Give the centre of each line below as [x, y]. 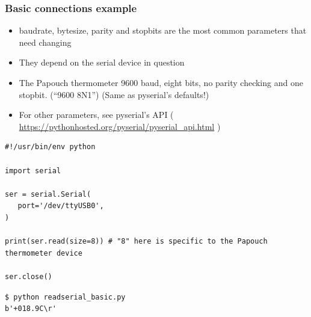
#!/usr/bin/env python [50, 147]
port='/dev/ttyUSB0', [61, 206]
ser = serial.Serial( [48, 194]
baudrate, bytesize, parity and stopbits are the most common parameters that [163, 30]
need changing [45, 42]
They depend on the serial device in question [102, 62]
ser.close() [29, 276]
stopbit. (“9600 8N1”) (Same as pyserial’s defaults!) [114, 94]
